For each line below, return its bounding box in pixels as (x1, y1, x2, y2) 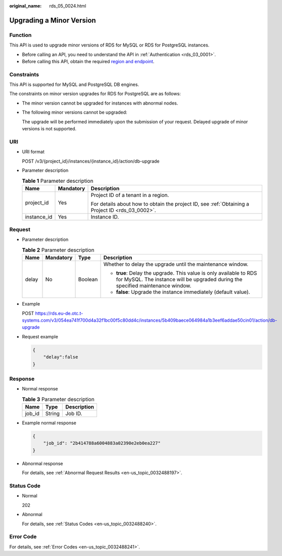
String (45, 410, 60, 417)
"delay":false (43, 354, 78, 360)
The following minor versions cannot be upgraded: (22, 109, 127, 116)
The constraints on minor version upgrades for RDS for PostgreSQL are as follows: (9, 91, 181, 97)
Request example (22, 333, 58, 339)
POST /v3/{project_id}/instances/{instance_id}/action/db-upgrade (22, 158, 160, 164)
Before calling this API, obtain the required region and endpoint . (22, 58, 155, 64)
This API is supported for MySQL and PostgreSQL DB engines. (9, 81, 139, 88)
